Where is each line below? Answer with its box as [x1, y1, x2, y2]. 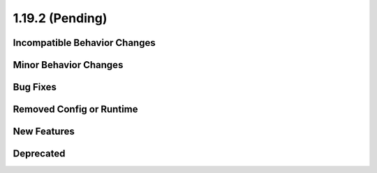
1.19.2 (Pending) [13, 10, 108, 26]
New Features [13, 126, 75, 138]
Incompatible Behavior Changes [13, 37, 156, 49]
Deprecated [13, 148, 66, 160]
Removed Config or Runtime [13, 104, 138, 115]
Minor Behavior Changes [13, 59, 124, 71]
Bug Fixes [13, 81, 57, 93]
